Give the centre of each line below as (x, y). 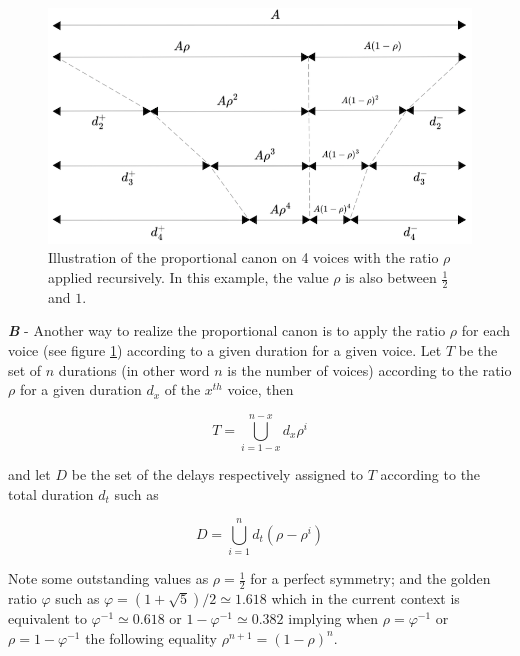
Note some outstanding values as (108, 578)
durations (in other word (134, 369)
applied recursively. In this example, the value (188, 277)
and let (29, 473)
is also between (391, 277)
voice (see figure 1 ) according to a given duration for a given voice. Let (225, 350)
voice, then (260, 389)
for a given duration (80, 389)
